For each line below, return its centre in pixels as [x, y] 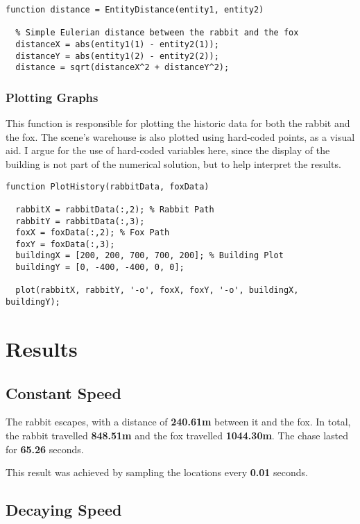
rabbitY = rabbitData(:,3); [80, 221]
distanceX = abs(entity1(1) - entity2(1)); [117, 44]
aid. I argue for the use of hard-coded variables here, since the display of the [168, 150]
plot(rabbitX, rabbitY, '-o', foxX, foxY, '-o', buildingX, [157, 290]
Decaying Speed [64, 510]
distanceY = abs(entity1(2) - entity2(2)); [117, 56]
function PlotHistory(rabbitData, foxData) [108, 186]
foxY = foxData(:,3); [65, 244]
